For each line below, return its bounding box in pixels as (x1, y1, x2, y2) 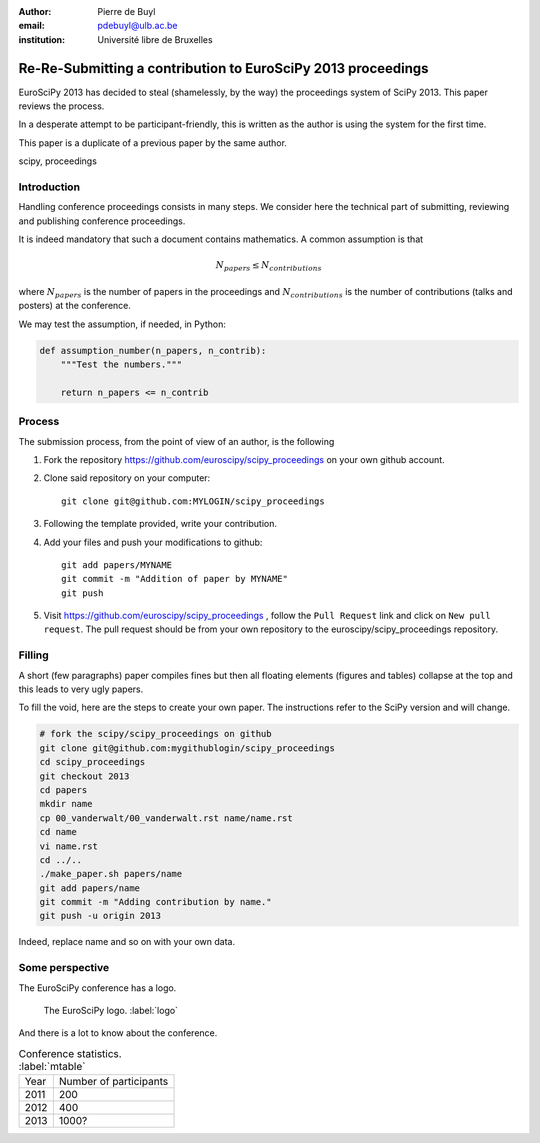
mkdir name (39, 798, 93, 810)
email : (18, 20, 45, 32)
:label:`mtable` (18, 1059, 86, 1073)
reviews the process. (18, 100, 105, 112)
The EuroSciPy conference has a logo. (18, 981, 177, 994)
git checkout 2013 (39, 770, 130, 782)
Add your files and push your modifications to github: (43, 536, 263, 548)
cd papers (39, 784, 88, 795)
